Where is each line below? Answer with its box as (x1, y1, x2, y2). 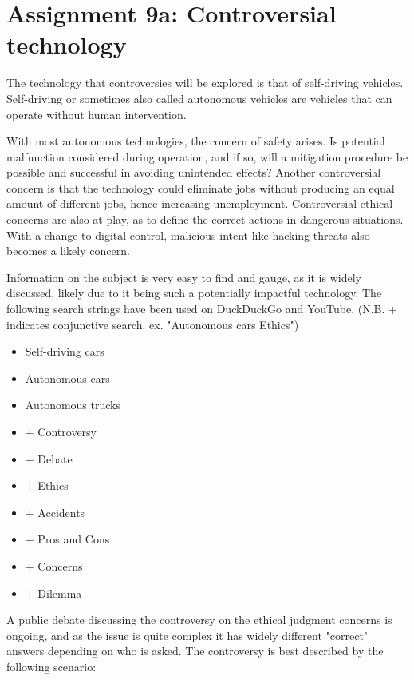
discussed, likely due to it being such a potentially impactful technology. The (6, 284, 382, 301)
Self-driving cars (25, 343, 104, 360)
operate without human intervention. (6, 105, 187, 122)
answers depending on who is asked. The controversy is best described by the (6, 642, 384, 659)
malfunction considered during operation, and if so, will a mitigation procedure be (6, 148, 408, 165)
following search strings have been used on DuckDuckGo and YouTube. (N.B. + (6, 300, 397, 317)
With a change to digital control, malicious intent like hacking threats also (6, 226, 370, 243)
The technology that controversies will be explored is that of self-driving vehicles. (6, 74, 404, 91)
